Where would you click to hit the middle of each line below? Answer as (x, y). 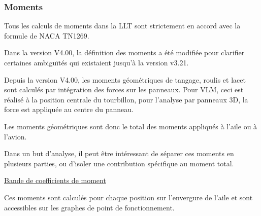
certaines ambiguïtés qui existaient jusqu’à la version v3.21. (96, 62)
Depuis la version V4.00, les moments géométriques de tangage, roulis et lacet (125, 79)
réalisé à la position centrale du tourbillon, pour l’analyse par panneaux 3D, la (126, 99)
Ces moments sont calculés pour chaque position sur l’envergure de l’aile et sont (128, 197)
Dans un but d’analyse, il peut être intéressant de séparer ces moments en (119, 153)
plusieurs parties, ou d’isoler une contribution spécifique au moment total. (119, 163)
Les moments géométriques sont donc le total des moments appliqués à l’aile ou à (131, 126)
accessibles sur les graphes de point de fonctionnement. (89, 207)
